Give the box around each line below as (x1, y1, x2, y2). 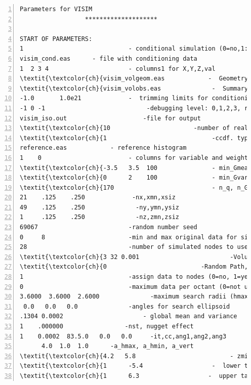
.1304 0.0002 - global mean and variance (20, 313, 237, 320)
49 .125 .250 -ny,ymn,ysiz (20, 203, 179, 211)
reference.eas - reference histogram (20, 144, 187, 152)
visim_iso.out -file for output (20, 114, 201, 122)
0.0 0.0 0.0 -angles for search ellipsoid (23, 303, 230, 310)
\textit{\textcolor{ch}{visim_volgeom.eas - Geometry (20, 75, 248, 82)
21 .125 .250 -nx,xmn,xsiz (20, 194, 176, 201)
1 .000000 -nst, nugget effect (20, 323, 194, 330)
